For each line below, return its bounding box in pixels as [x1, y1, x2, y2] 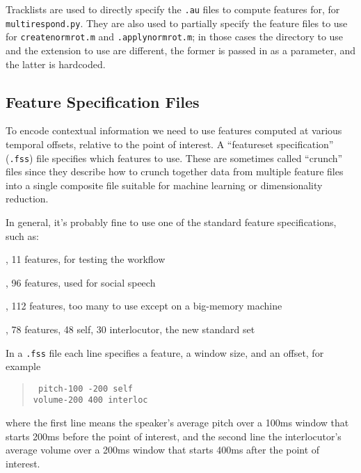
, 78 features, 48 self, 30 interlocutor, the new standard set [6, 321, 255, 336]
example [6, 359, 41, 374]
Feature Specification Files [6, 90, 200, 112]
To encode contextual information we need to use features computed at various [6, 123, 342, 138]
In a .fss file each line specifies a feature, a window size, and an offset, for [6, 345, 324, 360]
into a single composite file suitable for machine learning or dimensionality [6, 177, 323, 192]
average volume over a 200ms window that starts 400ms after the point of [6, 442, 320, 457]
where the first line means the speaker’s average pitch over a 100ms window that [6, 415, 349, 430]
